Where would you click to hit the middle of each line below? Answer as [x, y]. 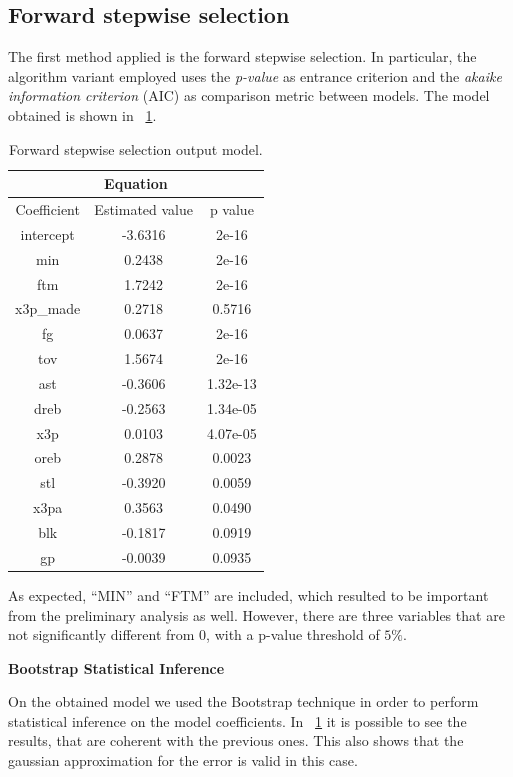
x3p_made [48, 308]
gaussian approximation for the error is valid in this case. [183, 760]
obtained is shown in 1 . [82, 114]
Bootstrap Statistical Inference [116, 667]
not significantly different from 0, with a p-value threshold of [194, 634]
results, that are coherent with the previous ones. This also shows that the [236, 740]
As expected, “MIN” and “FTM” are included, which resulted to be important [248, 594]
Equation [136, 183]
